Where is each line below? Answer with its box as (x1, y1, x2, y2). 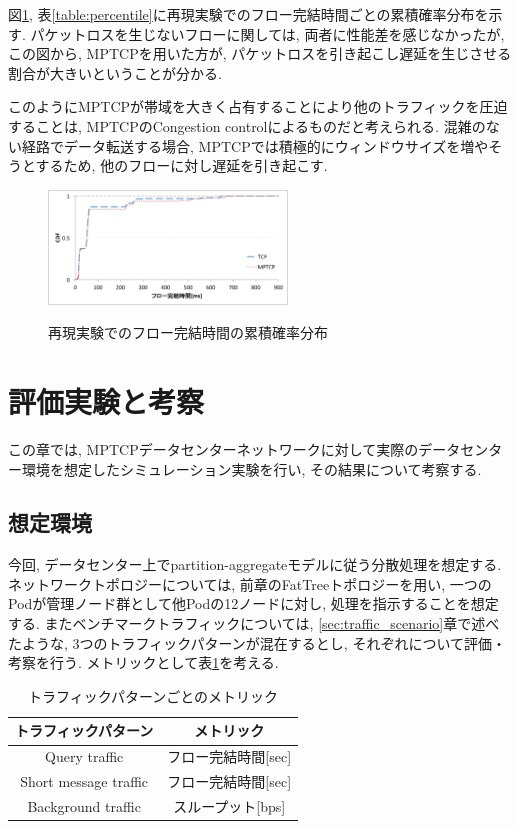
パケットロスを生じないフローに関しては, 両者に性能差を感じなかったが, (30, 23, 505, 44)
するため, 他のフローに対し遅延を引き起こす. (35, 155, 328, 176)
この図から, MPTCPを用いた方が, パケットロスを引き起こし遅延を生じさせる (8, 43, 512, 64)
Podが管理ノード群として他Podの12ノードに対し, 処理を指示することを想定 (8, 593, 499, 614)
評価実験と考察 (8, 380, 205, 421)
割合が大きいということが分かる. (8, 62, 222, 83)
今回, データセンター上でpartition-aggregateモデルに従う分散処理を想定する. (8, 554, 502, 575)
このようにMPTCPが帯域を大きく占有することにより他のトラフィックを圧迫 (8, 96, 508, 117)
